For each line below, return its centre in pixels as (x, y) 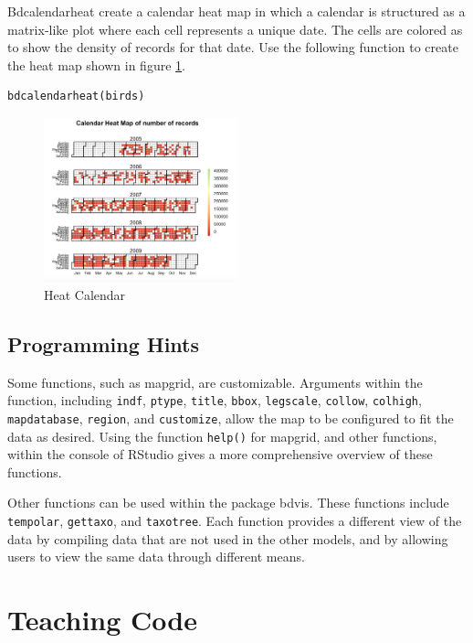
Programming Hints (104, 343)
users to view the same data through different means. (156, 557)
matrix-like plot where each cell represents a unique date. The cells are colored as (235, 29)
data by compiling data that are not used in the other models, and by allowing (228, 538)
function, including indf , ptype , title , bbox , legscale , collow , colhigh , (215, 400)
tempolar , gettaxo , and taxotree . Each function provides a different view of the (235, 520)
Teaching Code (102, 620)
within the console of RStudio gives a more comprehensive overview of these (220, 454)
